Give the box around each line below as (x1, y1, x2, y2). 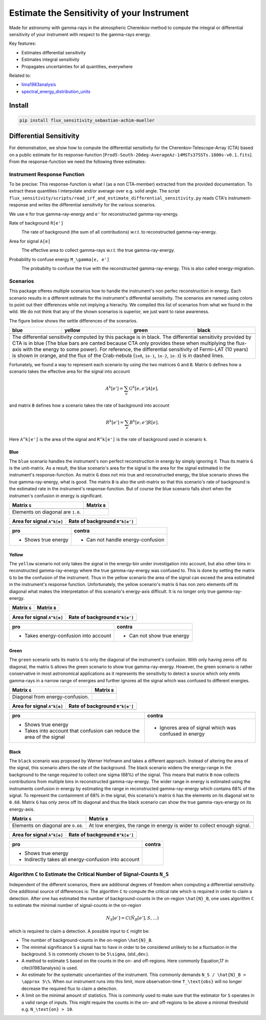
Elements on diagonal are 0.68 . (12, 822, 84, 829)
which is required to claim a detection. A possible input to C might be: (9, 928, 150, 934)
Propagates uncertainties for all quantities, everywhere (21, 63, 133, 69)
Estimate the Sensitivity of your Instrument (9, 7, 189, 18)
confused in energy (159, 730, 205, 737)
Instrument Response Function (9, 171, 85, 178)
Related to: (9, 72, 32, 78)
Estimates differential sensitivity (21, 49, 86, 55)
